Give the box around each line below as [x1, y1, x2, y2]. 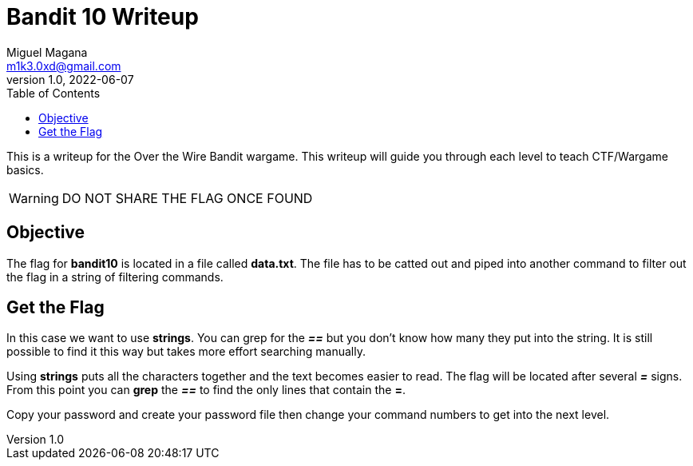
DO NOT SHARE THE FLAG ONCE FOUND [61, 189, 313, 206]
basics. [6, 162, 44, 177]
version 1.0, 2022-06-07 [6, 72, 134, 86]
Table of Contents [6, 86, 101, 100]
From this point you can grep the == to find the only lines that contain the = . [6, 383, 406, 397]
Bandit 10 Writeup [6, 3, 199, 30]
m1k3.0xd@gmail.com [6, 58, 121, 73]
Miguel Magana [6, 45, 88, 59]
